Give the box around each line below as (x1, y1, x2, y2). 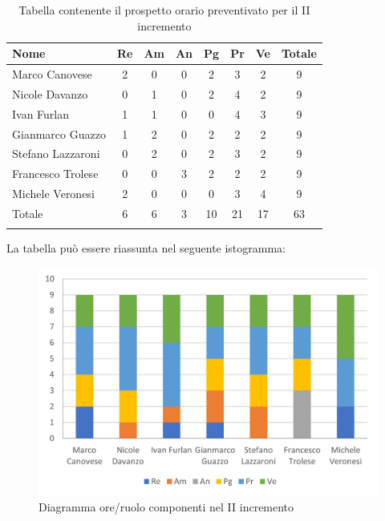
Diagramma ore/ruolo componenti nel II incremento (38, 499, 294, 515)
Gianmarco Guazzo (12, 125, 106, 142)
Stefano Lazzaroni (12, 145, 100, 162)
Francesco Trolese (12, 165, 99, 182)
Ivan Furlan (12, 105, 70, 122)
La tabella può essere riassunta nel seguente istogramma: (6, 240, 286, 256)
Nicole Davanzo (12, 85, 88, 102)
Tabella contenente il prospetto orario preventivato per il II (18, 2, 310, 18)
